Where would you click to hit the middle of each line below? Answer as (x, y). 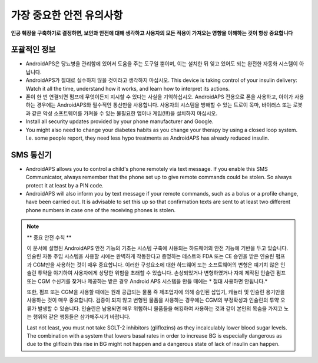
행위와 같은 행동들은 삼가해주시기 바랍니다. (82, 317)
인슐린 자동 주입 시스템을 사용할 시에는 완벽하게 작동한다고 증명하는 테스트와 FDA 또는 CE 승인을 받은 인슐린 (150, 256)
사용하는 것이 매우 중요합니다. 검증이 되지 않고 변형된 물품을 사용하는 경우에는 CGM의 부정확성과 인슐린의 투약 (153, 300)
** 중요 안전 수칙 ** (49, 237)
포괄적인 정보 (33, 50)
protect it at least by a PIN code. (65, 185)
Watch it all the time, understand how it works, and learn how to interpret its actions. (128, 88)
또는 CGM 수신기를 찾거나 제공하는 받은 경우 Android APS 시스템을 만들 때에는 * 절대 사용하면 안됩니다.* (147, 281)
